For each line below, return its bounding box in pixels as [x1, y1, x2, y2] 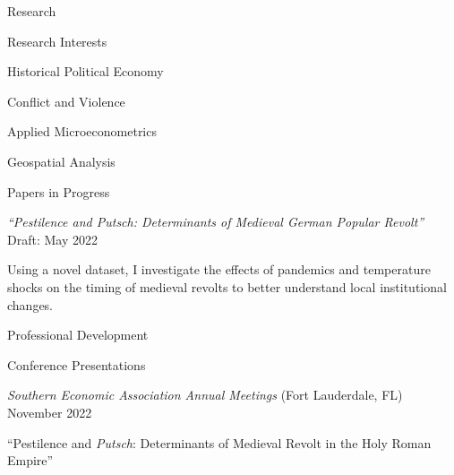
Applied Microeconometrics [7, 122, 157, 141]
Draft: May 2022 [7, 229, 98, 248]
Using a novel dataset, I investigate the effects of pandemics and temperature [7, 260, 431, 279]
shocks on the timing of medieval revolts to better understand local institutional [7, 277, 447, 296]
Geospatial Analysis [7, 151, 116, 170]
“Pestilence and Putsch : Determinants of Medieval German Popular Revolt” [7, 212, 424, 231]
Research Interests [7, 31, 107, 50]
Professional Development [7, 325, 149, 344]
